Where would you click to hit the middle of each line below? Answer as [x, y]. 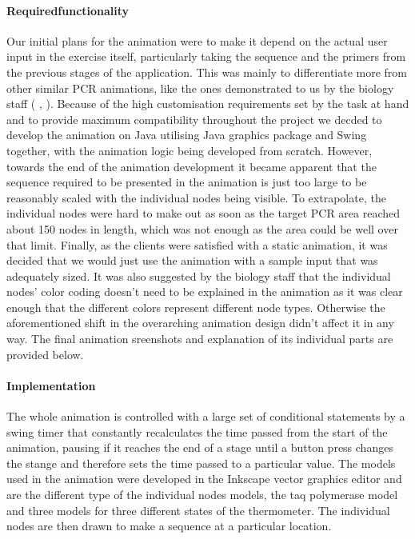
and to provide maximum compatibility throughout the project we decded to [194, 119]
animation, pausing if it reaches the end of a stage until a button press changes [200, 447]
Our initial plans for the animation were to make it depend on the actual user [197, 40]
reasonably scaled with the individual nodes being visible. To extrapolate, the [196, 197]
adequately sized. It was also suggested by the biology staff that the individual [199, 275]
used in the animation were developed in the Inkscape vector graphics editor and [204, 479]
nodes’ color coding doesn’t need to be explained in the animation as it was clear [205, 291]
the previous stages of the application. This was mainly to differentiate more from [207, 72]
